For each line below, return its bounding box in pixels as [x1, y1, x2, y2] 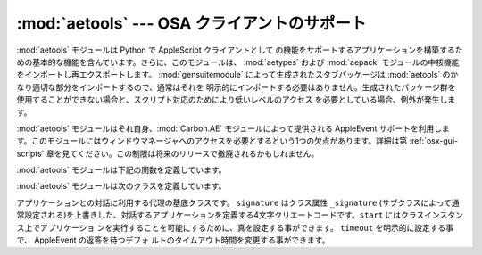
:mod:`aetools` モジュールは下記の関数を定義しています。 [16, 165, 227, 176]
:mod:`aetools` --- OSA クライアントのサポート [16, 13, 367, 33]
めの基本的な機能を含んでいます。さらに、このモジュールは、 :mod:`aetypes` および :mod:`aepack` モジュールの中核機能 [16, 56, 460, 67]
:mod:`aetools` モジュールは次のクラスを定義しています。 [16, 181, 227, 192]
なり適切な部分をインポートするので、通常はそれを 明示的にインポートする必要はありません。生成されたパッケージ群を [16, 81, 456, 93]
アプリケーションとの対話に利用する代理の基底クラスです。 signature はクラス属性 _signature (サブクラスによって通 [16, 197, 460, 208]
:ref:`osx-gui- [409, 136, 459, 146]
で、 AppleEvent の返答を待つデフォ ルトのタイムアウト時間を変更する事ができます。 [16, 234, 330, 245]
